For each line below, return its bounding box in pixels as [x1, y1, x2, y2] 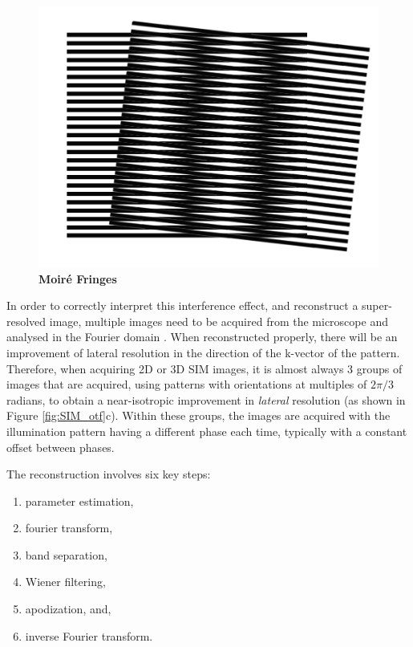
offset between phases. [6, 438, 115, 455]
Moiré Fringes [38, 270, 117, 287]
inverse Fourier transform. [25, 627, 153, 644]
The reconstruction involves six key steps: [6, 466, 211, 482]
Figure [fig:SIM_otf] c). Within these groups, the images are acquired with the [6, 407, 391, 424]
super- [362, 297, 392, 314]
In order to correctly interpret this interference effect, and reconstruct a [6, 297, 358, 314]
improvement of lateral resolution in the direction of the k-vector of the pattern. [6, 344, 400, 360]
